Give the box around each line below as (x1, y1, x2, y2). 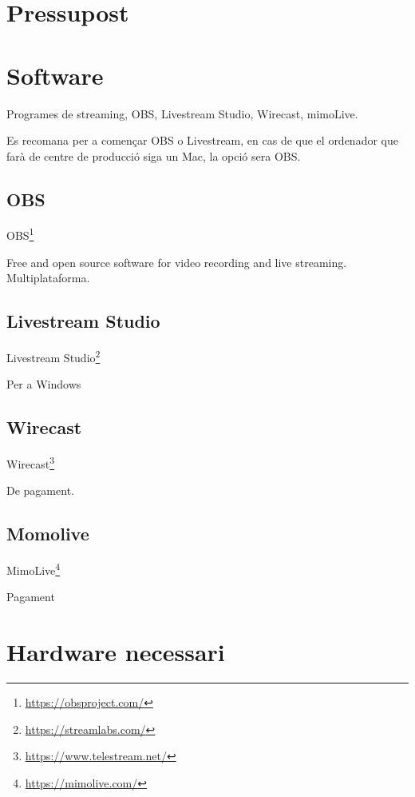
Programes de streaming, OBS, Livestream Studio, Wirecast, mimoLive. (6, 105, 358, 122)
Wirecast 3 (6, 453, 55, 472)
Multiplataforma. (6, 269, 90, 286)
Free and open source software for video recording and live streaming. (6, 253, 347, 270)
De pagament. (6, 482, 74, 499)
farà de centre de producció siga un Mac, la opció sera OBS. (6, 147, 301, 164)
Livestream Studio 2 (6, 347, 101, 365)
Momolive (6, 521, 89, 546)
